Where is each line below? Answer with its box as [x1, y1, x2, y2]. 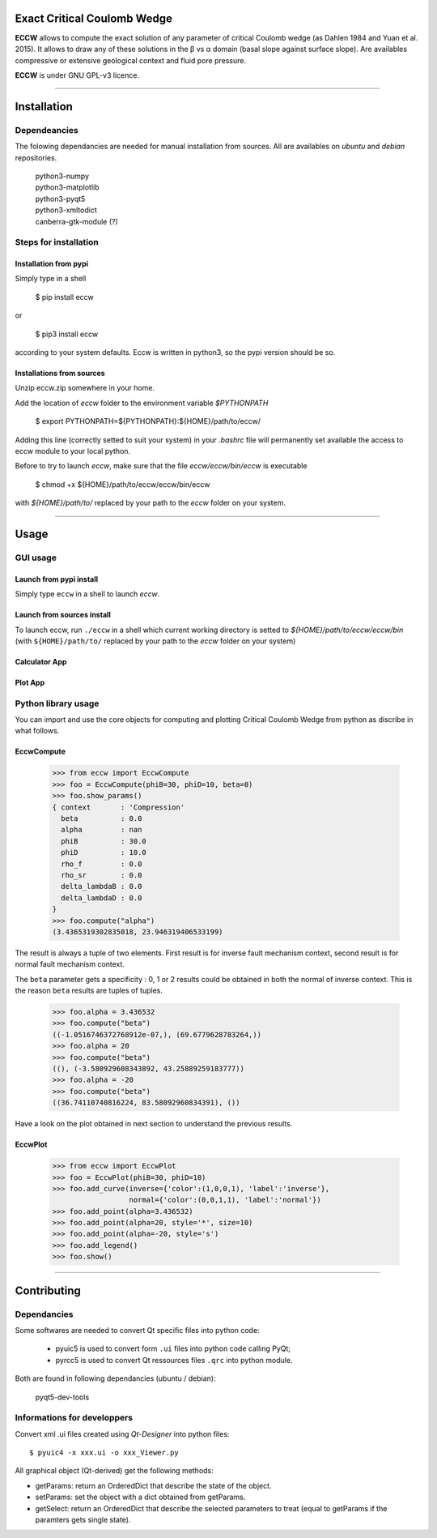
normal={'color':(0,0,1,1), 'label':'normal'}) [129, 1195, 321, 1205]
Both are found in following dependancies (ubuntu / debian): [15, 1374, 216, 1383]
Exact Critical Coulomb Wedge [15, 11, 173, 25]
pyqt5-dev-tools [35, 1392, 90, 1402]
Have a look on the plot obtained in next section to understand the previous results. [15, 1119, 293, 1129]
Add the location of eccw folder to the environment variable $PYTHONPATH [15, 398, 269, 408]
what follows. [15, 726, 60, 736]
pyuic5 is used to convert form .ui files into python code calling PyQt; [55, 1344, 291, 1353]
